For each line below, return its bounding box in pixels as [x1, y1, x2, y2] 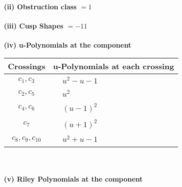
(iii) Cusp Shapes [4, 21, 64, 31]
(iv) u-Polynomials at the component [4, 40, 132, 50]
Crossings [8, 60, 45, 72]
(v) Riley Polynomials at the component [4, 173, 143, 184]
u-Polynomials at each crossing [53, 60, 174, 72]
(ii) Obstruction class [4, 1, 77, 11]
